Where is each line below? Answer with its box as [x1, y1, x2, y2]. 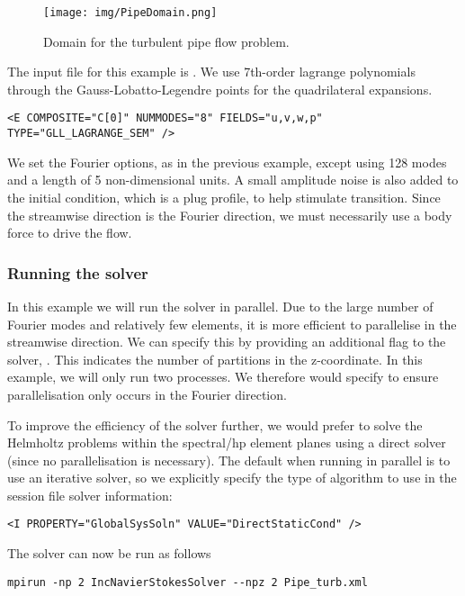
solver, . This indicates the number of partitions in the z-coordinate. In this [7, 349, 423, 368]
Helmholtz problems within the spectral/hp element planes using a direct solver [7, 433, 446, 452]
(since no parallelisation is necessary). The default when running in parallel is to [7, 450, 451, 469]
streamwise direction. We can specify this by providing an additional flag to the [7, 332, 446, 351]
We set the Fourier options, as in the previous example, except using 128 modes [7, 152, 447, 171]
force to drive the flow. [7, 223, 132, 242]
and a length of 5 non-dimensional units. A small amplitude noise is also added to [7, 170, 459, 189]
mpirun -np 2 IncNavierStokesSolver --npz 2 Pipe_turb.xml [7, 575, 368, 589]
